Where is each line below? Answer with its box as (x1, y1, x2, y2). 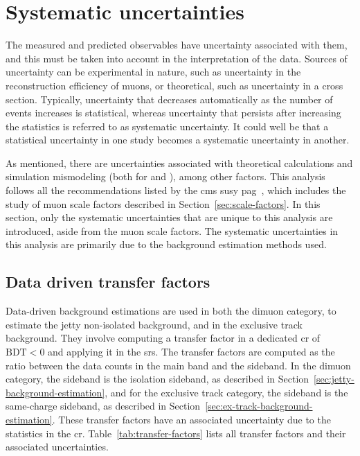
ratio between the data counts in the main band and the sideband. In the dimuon (6, 358, 351, 372)
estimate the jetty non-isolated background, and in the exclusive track (6, 317, 303, 331)
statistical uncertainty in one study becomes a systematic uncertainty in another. (6, 132, 350, 147)
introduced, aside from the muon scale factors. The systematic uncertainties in (6, 223, 339, 238)
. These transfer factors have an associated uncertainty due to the (52, 412, 331, 426)
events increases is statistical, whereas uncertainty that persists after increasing (6, 105, 341, 120)
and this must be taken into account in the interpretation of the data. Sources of (6, 51, 348, 65)
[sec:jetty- (314, 371, 354, 386)
